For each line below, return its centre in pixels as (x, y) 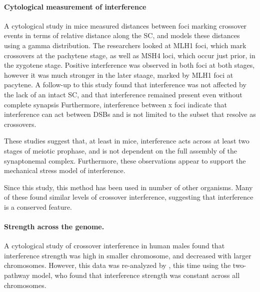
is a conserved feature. (38, 206)
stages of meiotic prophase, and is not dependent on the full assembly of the (120, 150)
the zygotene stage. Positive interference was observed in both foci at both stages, (129, 65)
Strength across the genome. (54, 227)
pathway (17, 275)
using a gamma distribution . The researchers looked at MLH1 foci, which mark (125, 45)
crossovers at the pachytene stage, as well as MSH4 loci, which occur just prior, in (130, 55)
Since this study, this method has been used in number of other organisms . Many (128, 187)
